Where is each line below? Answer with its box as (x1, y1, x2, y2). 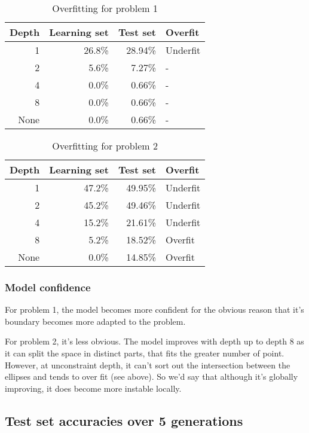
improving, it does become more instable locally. (5, 382, 182, 394)
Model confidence (5, 279, 91, 294)
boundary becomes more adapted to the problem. (5, 315, 186, 327)
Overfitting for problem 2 (52, 139, 158, 153)
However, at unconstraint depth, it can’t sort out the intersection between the (5, 358, 290, 371)
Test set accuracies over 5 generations (5, 411, 243, 429)
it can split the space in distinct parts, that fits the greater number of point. (5, 347, 284, 359)
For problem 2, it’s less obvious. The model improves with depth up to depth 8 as (5, 335, 304, 347)
